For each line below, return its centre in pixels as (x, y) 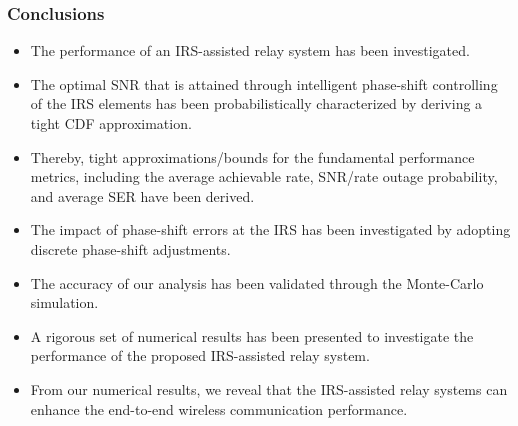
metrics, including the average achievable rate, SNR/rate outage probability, (264, 176)
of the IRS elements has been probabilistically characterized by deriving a (256, 103)
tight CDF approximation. (111, 123)
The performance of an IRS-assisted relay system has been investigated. (250, 50)
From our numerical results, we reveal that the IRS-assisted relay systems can (269, 388)
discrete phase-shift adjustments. (130, 248)
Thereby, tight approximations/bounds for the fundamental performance (252, 156)
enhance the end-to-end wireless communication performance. (219, 408)
